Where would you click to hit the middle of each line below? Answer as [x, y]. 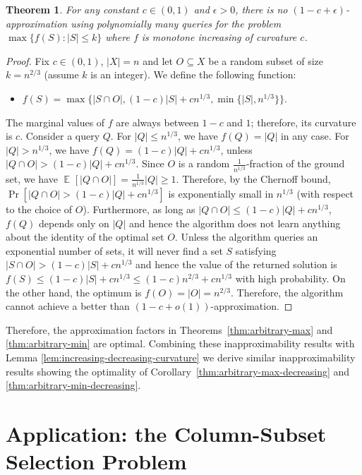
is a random [204, 163]
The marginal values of [55, 122]
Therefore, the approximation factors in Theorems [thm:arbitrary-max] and [169, 329]
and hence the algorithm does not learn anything [235, 223]
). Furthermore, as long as [139, 209]
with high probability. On [290, 278]
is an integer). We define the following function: [193, 74]
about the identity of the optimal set [85, 237]
